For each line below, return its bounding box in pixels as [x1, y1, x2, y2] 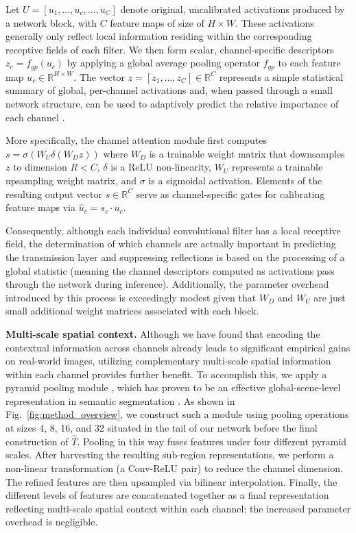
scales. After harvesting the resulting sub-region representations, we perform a [5, 447, 334, 462]
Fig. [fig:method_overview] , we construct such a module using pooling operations [5, 407, 349, 421]
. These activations [235, 15, 314, 29]
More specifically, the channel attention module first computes [5, 133, 268, 147]
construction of [5, 434, 69, 448]
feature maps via [5, 200, 76, 214]
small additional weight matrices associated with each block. [5, 303, 259, 318]
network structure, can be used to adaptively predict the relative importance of [5, 97, 339, 111]
